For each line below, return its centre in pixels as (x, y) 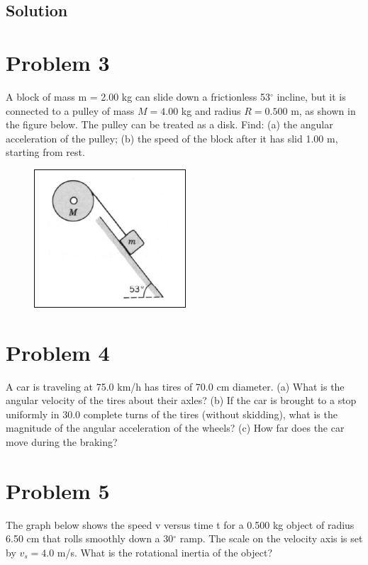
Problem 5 (58, 490)
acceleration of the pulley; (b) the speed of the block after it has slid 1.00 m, (172, 138)
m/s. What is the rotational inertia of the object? (165, 552)
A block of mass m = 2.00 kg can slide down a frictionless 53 (138, 96)
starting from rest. (45, 152)
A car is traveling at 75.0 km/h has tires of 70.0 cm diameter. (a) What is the (175, 386)
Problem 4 (58, 352)
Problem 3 (58, 62)
